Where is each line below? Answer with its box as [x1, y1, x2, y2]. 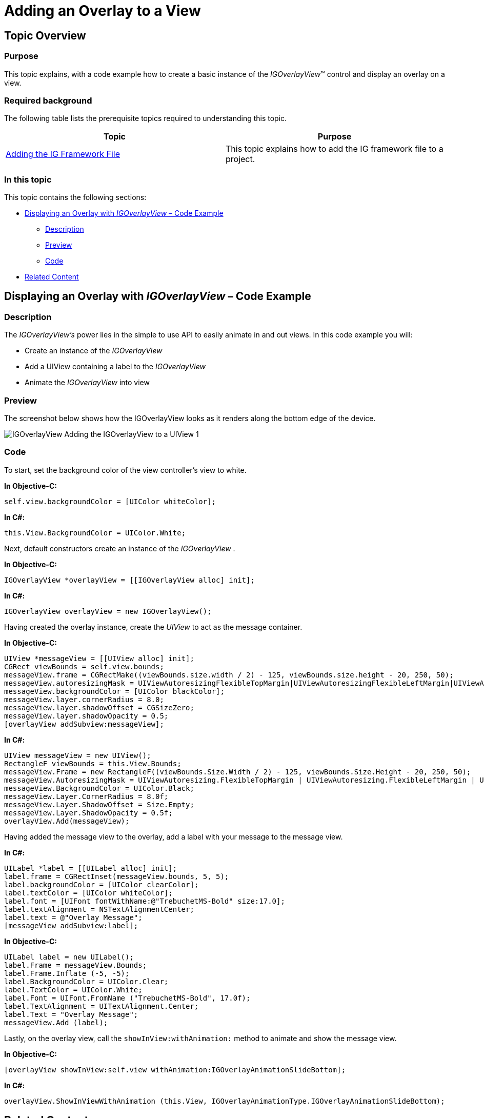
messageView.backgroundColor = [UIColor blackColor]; [4, 687, 225, 695]
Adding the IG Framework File [6, 149, 120, 159]
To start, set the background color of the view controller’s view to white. [4, 465, 247, 474]
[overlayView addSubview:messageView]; [4, 720, 164, 728]
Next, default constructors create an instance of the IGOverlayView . [4, 544, 235, 553]
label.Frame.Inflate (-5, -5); [4, 969, 130, 977]
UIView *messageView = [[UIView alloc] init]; [4, 654, 194, 663]
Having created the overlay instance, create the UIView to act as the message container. [4, 622, 302, 631]
